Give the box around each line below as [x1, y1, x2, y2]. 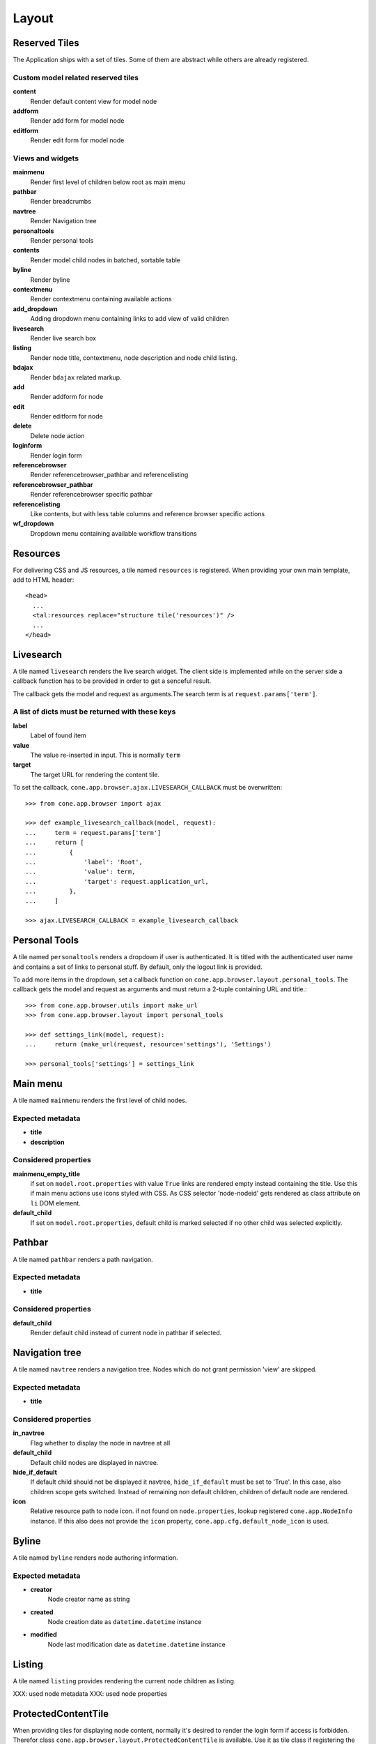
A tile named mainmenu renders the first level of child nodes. [13, 1096, 187, 1104]
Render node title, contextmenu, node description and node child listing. [30, 353, 237, 362]
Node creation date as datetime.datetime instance [47, 1618, 202, 1626]
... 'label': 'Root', [25, 858, 143, 866]
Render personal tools [30, 236, 94, 245]
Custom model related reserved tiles [13, 73, 139, 82]
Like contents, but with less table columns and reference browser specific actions [30, 509, 265, 518]
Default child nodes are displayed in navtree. [30, 1458, 159, 1466]
